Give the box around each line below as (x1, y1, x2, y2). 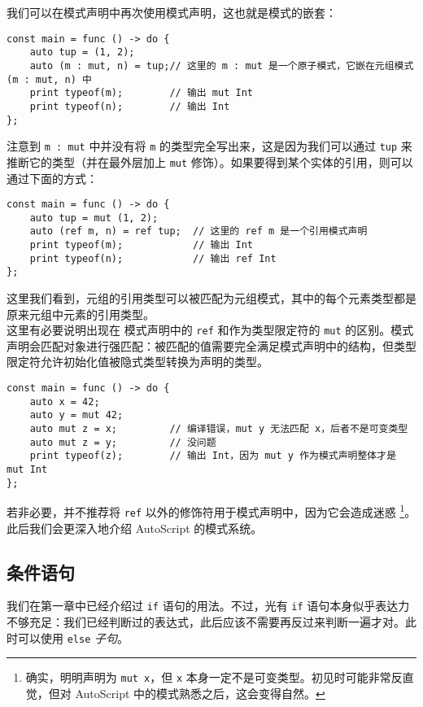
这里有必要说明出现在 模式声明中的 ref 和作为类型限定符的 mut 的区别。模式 (7, 321, 414, 338)
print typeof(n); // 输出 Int (29, 100, 230, 112)
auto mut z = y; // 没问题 (29, 436, 216, 448)
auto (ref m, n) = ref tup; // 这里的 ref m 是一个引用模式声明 (29, 225, 368, 238)
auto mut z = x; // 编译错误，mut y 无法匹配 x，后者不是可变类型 (29, 423, 408, 435)
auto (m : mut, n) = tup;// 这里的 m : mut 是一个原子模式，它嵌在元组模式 (29, 59, 414, 72)
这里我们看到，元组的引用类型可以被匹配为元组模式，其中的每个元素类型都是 (7, 290, 416, 307)
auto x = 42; (29, 395, 100, 408)
